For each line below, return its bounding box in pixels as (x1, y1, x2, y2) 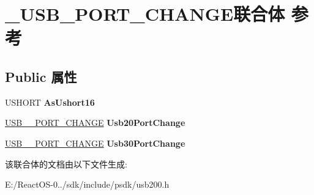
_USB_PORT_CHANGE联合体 (5, 1, 285, 26)
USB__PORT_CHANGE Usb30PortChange (5, 136, 185, 149)
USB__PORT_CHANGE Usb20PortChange (5, 116, 185, 129)
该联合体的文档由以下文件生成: (5, 157, 127, 170)
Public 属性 (5, 67, 77, 86)
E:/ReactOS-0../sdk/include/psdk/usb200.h (5, 178, 170, 191)
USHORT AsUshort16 (5, 95, 95, 108)
